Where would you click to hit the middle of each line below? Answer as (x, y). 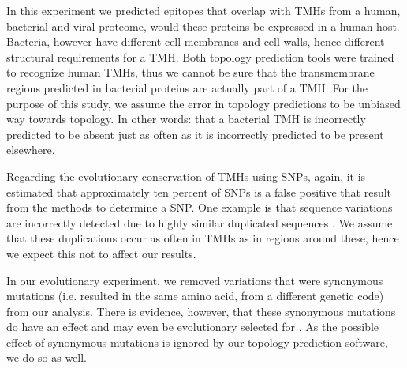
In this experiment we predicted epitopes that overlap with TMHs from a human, (203, 10)
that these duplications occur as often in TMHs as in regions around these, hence (203, 238)
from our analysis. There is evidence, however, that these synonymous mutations (201, 311)
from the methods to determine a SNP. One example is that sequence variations (200, 207)
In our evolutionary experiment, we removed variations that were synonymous (195, 280)
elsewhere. (31, 150)
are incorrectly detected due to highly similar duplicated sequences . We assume (200, 222)
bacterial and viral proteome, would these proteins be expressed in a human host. (203, 26)
